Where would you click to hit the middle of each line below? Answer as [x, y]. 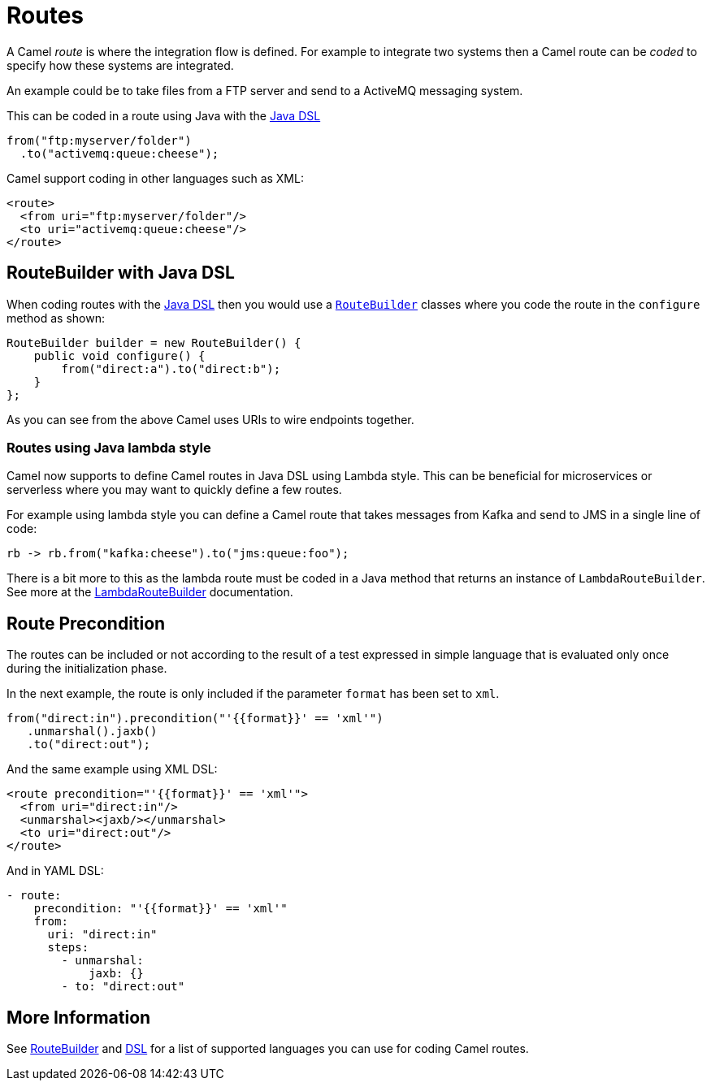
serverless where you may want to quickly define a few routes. [174, 490]
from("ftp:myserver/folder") [99, 140]
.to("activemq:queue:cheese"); [119, 153]
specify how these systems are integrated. [120, 65]
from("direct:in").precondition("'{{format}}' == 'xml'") [195, 719]
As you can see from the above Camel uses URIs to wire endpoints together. [210, 419]
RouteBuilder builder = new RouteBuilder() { [154, 342]
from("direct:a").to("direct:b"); [171, 368]
